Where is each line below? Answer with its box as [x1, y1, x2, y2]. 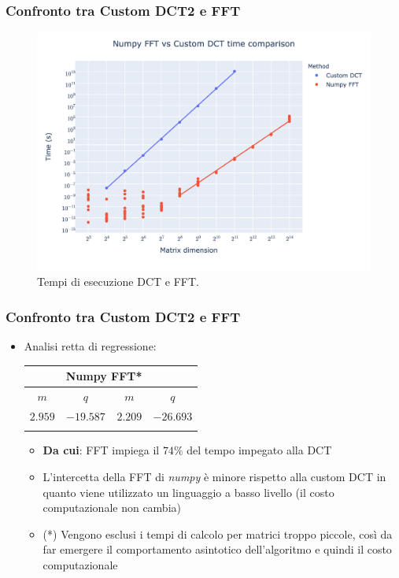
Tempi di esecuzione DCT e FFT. [37, 273, 199, 290]
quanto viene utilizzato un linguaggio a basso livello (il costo [42, 484, 334, 500]
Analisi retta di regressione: [24, 338, 157, 354]
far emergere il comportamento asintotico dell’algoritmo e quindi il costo [42, 541, 392, 558]
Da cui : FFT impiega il [42, 442, 160, 458]
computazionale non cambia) [42, 499, 181, 516]
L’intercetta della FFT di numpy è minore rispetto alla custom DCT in [42, 469, 386, 485]
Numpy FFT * [65, 368, 142, 384]
